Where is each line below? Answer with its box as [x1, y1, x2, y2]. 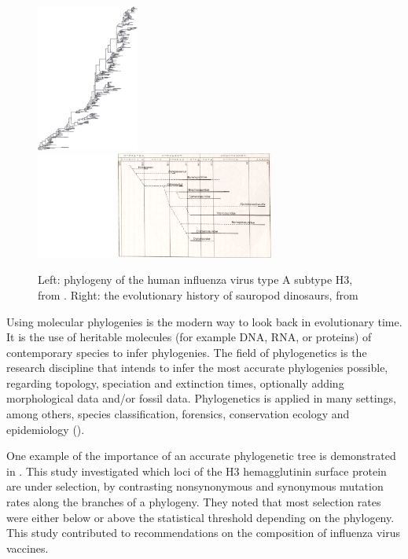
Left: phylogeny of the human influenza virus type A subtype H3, [38, 271, 353, 288]
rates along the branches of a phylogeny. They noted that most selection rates [6, 494, 381, 510]
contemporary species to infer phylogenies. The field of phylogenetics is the [6, 344, 367, 360]
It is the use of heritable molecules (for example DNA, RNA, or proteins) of [6, 329, 372, 345]
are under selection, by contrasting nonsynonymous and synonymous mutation [6, 478, 384, 495]
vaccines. [6, 539, 49, 556]
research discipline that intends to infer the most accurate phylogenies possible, [6, 359, 388, 376]
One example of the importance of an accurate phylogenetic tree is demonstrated [6, 447, 396, 464]
